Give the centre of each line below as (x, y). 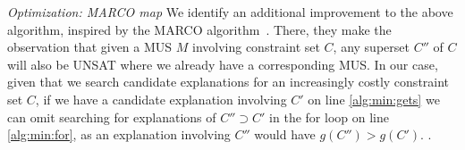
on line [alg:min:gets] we (374, 99)
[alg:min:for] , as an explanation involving (119, 134)
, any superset (371, 47)
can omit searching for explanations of (112, 117)
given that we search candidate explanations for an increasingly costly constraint (228, 82)
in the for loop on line (329, 117)
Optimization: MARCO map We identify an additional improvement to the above (230, 12)
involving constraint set (256, 47)
